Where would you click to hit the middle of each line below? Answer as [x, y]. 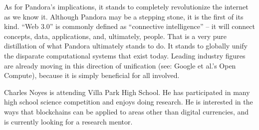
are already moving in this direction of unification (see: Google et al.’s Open [120, 65]
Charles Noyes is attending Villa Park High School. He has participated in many [127, 92]
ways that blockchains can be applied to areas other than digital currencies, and [127, 111]
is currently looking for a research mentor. [68, 121]
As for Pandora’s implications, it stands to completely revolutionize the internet [126, 6]
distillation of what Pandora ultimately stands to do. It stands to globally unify [126, 46]
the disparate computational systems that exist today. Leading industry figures [125, 55]
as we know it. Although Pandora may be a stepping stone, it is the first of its [124, 16]
